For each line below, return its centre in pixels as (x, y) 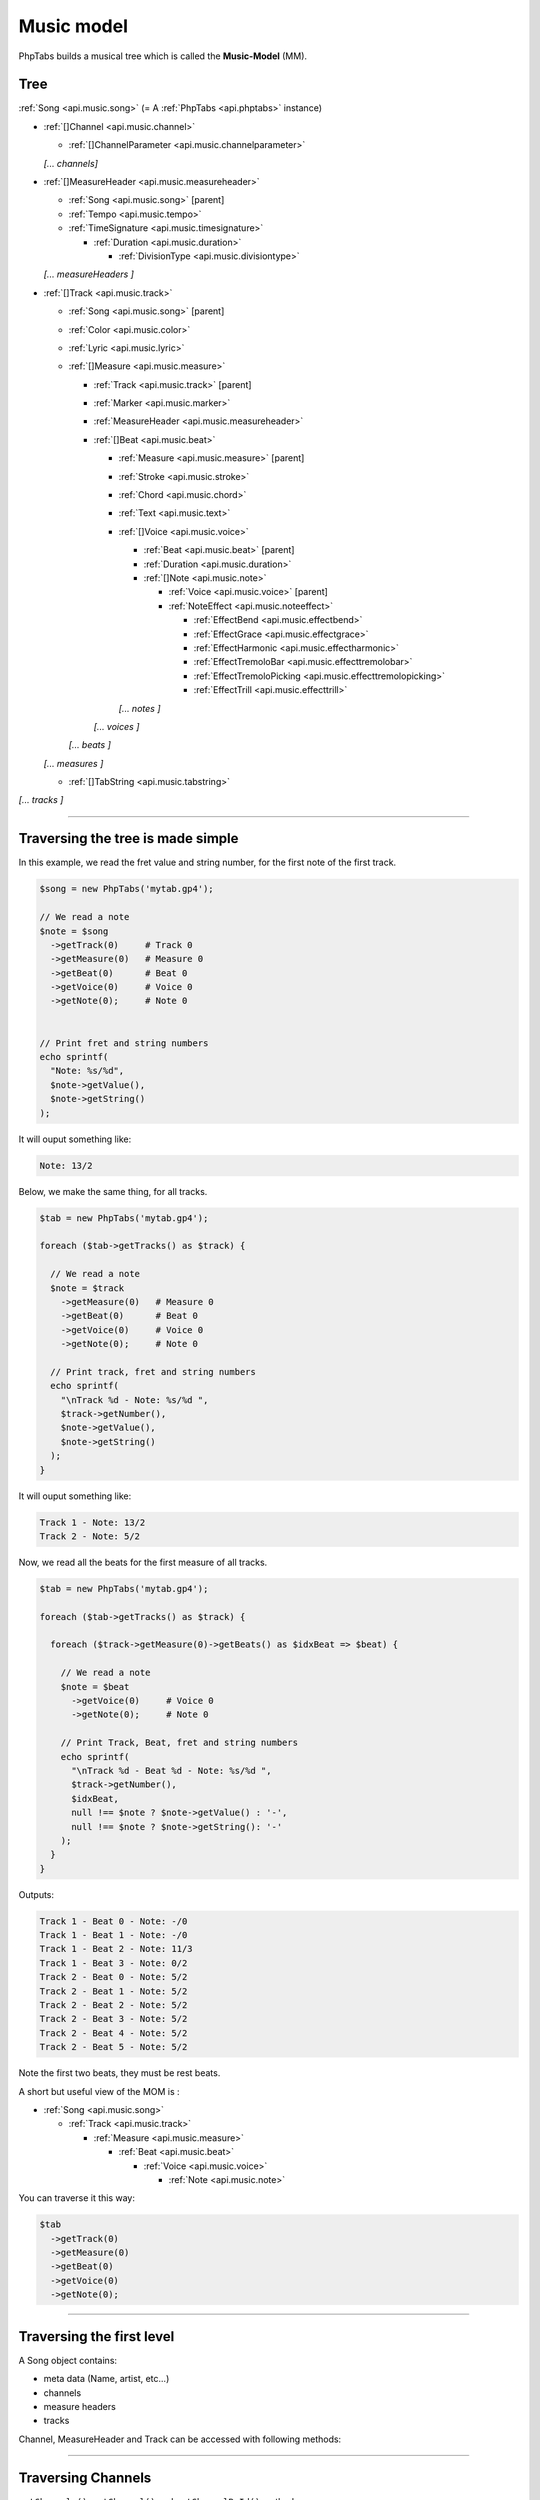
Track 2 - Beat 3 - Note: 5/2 (113, 2019)
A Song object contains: (68, 2360)
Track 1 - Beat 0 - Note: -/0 (113, 1921)
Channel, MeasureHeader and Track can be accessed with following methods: (180, 2439)
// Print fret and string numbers (124, 1043)
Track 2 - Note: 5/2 (89, 1536)
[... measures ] (73, 763)
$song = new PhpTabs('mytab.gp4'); (126, 889)
